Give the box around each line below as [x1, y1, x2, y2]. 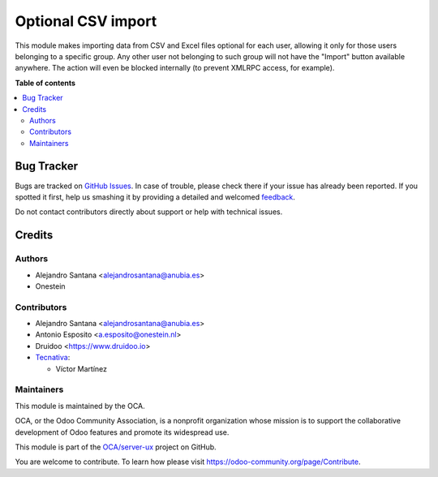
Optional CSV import [15, 12, 157, 30]
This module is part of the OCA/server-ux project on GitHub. [15, 442, 217, 452]
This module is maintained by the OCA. [15, 401, 145, 410]
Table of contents [15, 78, 76, 88]
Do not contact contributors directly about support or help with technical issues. [15, 207, 283, 217]
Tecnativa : [35, 353, 71, 363]
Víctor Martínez [55, 363, 108, 373]
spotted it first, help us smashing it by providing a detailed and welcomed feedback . [15, 191, 296, 202]
